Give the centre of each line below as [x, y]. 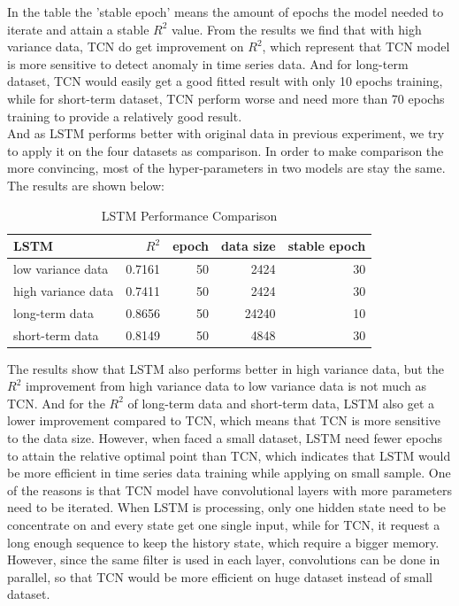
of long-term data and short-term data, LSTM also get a [281, 403]
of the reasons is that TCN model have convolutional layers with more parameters [229, 489]
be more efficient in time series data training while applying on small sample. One [229, 473]
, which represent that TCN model [356, 47]
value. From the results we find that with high [297, 29]
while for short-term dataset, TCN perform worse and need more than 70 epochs [226, 98]
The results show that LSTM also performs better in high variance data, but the [226, 368]
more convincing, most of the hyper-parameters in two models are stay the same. [226, 168]
